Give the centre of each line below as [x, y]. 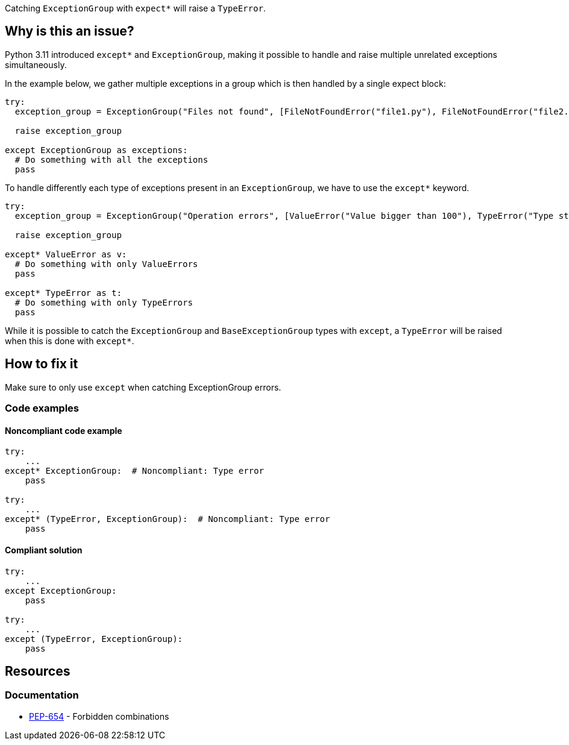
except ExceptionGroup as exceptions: [96, 150]
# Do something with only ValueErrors [106, 264]
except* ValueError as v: [66, 254]
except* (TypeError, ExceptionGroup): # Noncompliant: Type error [168, 519]
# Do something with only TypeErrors [104, 302]
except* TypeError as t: [63, 293]
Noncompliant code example [64, 430]
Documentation [42, 695]
